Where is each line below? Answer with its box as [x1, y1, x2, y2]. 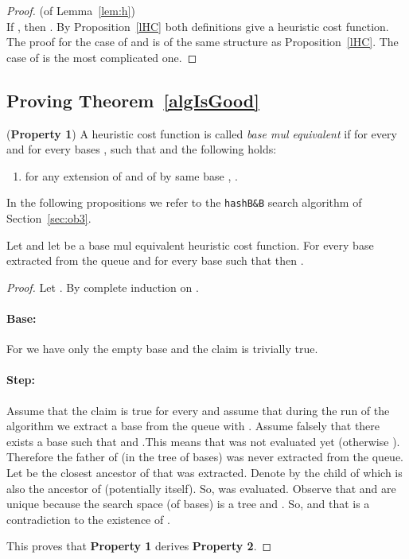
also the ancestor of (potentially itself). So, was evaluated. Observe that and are [6, 479, 396, 496]
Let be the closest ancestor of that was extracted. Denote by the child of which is [6, 464, 403, 480]
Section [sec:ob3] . [6, 210, 92, 227]
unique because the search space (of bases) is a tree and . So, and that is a [6, 495, 370, 512]
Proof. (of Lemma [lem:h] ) [6, 2, 135, 18]
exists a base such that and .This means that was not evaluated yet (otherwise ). [6, 433, 400, 449]
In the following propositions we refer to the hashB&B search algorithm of [6, 194, 362, 211]
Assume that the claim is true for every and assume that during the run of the [6, 402, 390, 418]
